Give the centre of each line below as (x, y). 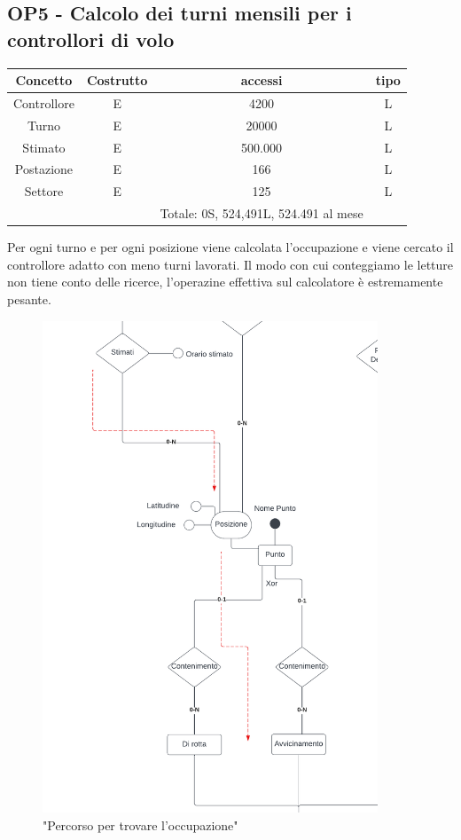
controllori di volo (91, 39)
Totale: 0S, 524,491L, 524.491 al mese (262, 213)
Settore (44, 191)
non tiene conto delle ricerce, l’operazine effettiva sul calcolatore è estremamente (225, 282)
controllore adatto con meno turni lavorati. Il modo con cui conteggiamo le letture (230, 264)
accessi (262, 80)
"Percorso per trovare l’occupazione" (141, 824)
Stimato (44, 147)
